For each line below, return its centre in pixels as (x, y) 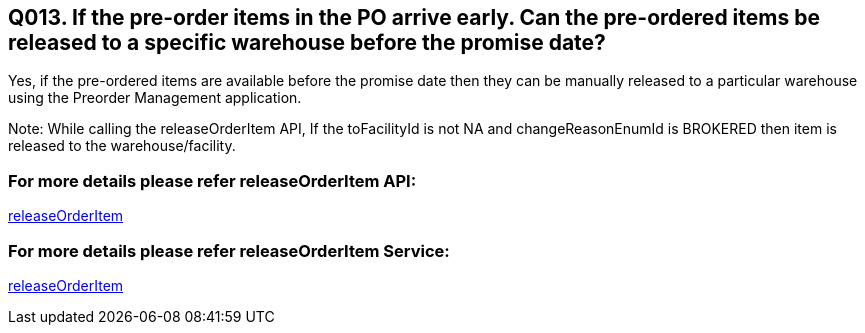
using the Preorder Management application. (155, 98)
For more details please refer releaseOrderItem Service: (229, 250)
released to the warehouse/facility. (122, 146)
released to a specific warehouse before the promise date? (307, 42)
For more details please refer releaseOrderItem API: (212, 180)
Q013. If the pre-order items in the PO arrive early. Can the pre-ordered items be (414, 17)
